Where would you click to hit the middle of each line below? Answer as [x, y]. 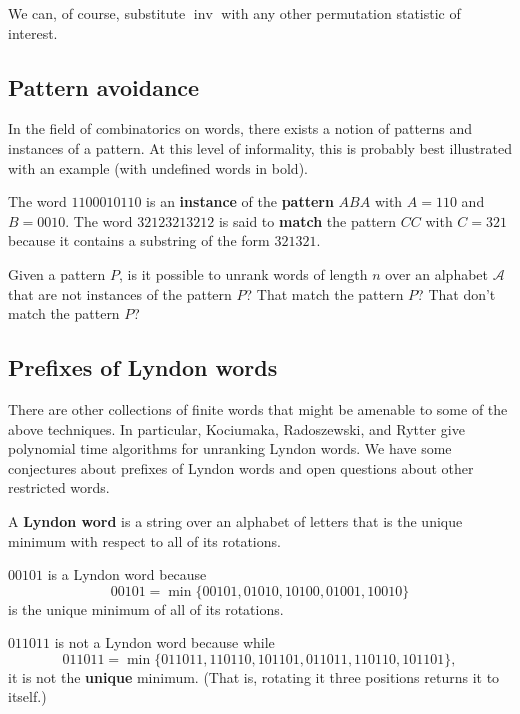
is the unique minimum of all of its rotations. [146, 608]
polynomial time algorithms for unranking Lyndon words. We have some [230, 448]
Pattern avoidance [104, 86]
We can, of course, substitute [97, 13]
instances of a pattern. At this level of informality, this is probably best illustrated [260, 147]
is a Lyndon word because [127, 574]
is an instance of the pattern [240, 201]
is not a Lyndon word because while [164, 642]
